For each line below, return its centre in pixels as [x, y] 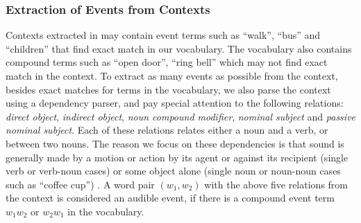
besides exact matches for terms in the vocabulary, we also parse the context [168, 89]
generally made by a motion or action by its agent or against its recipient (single [177, 157]
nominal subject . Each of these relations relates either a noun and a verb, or [167, 130]
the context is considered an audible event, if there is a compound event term [170, 198]
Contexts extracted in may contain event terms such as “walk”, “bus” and [163, 35]
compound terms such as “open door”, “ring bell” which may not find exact [167, 62]
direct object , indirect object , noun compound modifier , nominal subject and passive [181, 116]
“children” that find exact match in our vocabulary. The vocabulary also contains [179, 48]
